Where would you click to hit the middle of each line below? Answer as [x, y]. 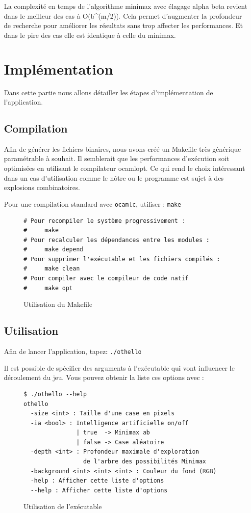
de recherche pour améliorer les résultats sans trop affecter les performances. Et [124, 25]
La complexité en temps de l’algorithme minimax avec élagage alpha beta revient [126, 6]
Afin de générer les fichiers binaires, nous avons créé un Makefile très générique [123, 148]
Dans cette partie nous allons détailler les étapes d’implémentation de [109, 92]
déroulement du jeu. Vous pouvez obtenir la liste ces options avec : [104, 377]
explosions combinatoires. [42, 187]
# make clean [52, 269]
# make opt [48, 288]
